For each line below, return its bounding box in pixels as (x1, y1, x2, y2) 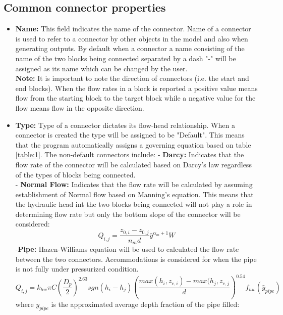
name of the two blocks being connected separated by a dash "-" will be (15, 53, 236, 63)
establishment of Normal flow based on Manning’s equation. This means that (15, 189, 254, 199)
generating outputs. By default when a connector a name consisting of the (15, 43, 245, 54)
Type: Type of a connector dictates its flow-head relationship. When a (15, 119, 235, 130)
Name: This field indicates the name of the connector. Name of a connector (15, 23, 251, 34)
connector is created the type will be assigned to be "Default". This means (15, 129, 245, 140)
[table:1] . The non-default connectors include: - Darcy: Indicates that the (15, 149, 244, 160)
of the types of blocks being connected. (15, 169, 136, 179)
